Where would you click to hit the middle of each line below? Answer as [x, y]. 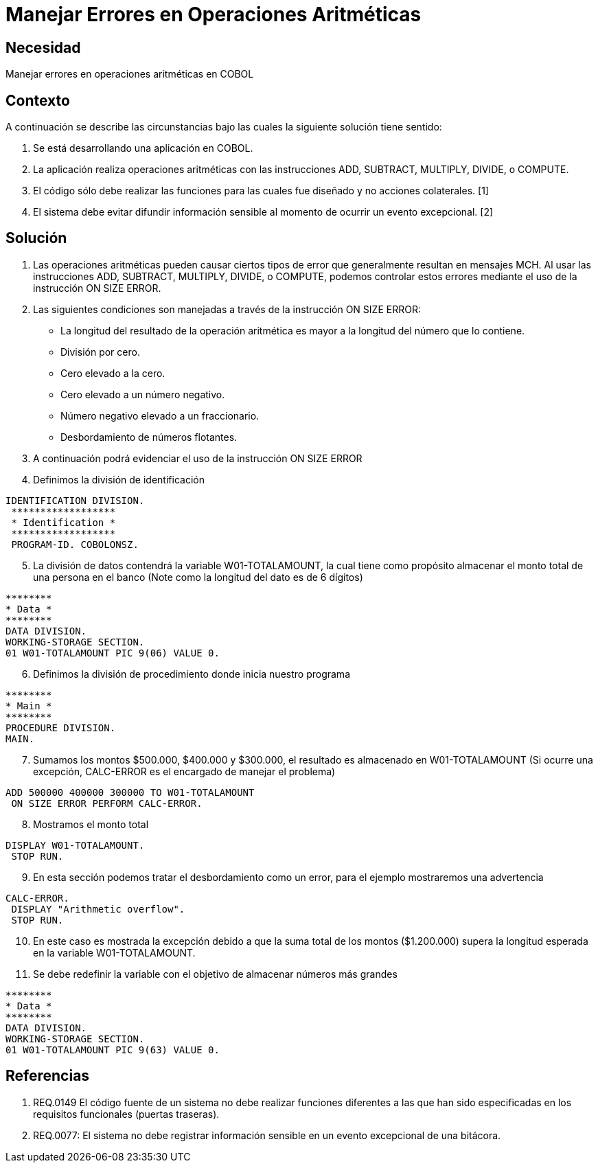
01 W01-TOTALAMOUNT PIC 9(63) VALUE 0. [113, 1050]
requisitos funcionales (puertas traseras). [126, 1114]
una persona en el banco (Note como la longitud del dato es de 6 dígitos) [198, 577]
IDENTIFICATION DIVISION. [75, 500]
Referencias [48, 1076]
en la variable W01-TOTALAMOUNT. [114, 952]
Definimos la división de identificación [119, 479]
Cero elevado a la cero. [113, 373]
